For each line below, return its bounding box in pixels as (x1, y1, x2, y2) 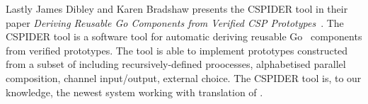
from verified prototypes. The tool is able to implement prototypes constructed (6, 42, 348, 57)
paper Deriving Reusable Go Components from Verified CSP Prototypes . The (6, 15, 344, 30)
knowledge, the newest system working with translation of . (6, 84, 263, 99)
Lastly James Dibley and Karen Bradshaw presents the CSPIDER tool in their (6, 1, 348, 16)
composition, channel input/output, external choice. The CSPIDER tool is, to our (6, 70, 362, 85)
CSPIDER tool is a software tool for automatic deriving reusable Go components (6, 29, 362, 44)
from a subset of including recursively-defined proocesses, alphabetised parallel (6, 57, 346, 71)
